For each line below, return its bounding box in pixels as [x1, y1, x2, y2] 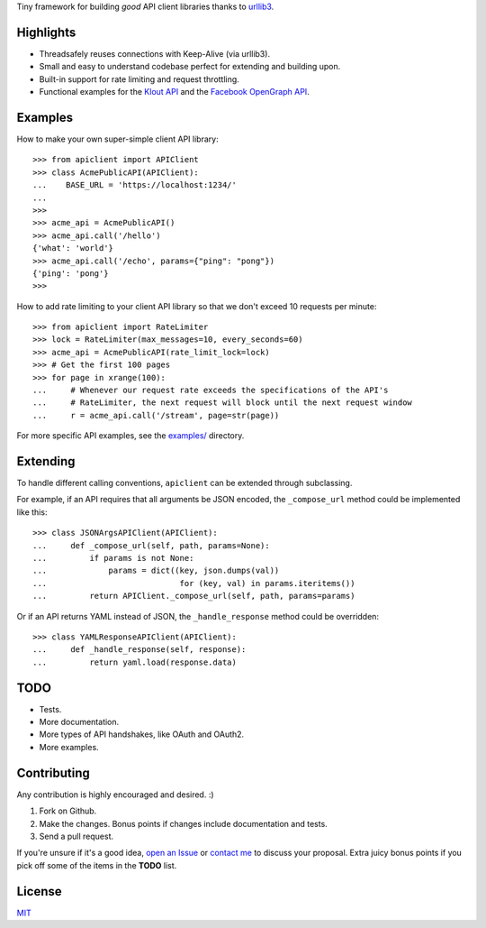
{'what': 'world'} [32, 243, 114, 253]
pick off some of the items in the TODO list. [16, 859, 177, 870]
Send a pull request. [39, 831, 114, 841]
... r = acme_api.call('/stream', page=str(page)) [32, 410, 280, 420]
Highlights [16, 24, 76, 40]
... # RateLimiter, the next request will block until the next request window [32, 398, 413, 408]
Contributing [16, 765, 90, 780]
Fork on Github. [39, 805, 97, 816]
